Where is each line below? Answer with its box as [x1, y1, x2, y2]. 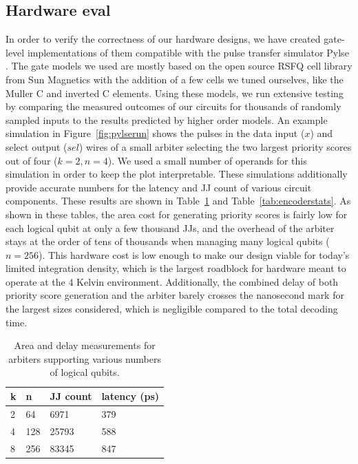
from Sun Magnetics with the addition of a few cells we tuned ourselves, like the [6, 72, 344, 86]
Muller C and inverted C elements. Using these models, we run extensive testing [6, 85, 344, 100]
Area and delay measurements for [14, 338, 156, 352]
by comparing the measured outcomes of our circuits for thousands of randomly [6, 99, 341, 114]
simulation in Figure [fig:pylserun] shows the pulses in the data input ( [6, 126, 305, 140]
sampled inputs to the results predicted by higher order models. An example [6, 112, 328, 127]
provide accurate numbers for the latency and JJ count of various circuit [6, 180, 312, 194]
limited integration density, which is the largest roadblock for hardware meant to [6, 261, 346, 275]
